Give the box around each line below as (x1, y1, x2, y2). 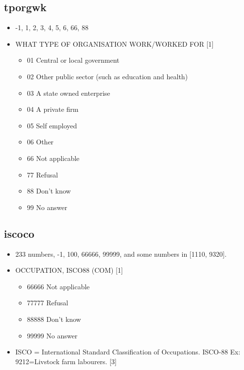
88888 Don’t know (27, 314, 81, 324)
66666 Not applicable (27, 281, 90, 291)
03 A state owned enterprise (27, 88, 110, 98)
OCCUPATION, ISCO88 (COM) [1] (15, 265, 123, 275)
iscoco (4, 226, 35, 241)
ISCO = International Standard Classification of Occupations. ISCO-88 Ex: (15, 347, 241, 357)
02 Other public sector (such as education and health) (27, 71, 188, 81)
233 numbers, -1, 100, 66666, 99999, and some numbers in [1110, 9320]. (15, 248, 227, 259)
